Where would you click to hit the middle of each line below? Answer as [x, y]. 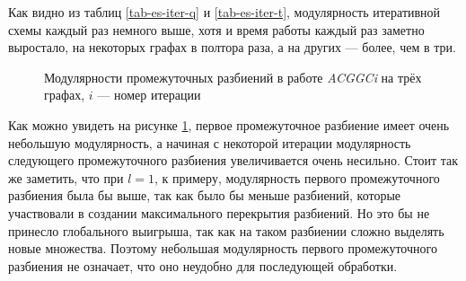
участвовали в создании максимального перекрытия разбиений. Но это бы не [219, 212]
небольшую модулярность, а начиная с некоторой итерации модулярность [210, 142]
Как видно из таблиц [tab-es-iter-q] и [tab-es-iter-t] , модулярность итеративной [224, 12]
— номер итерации [149, 95]
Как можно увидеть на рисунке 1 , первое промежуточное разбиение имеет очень [229, 124]
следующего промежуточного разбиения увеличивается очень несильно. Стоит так [233, 160]
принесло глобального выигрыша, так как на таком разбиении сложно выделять [226, 230]
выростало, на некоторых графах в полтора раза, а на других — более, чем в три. [232, 47]
